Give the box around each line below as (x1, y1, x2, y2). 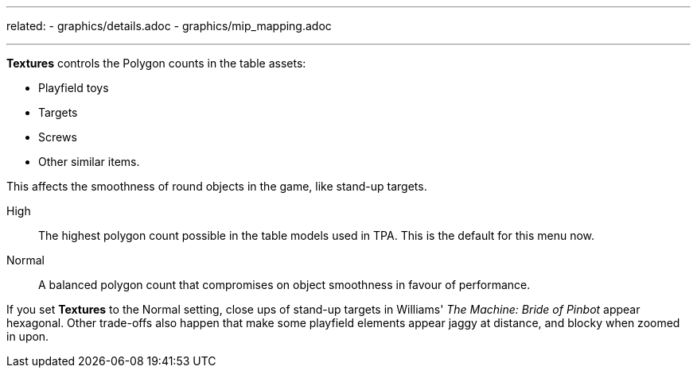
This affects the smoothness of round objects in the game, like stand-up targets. (6, 179, 427, 193)
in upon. (6, 330, 49, 343)
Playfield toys (38, 81, 109, 94)
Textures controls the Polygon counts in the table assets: (6, 56, 306, 70)
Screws (38, 130, 77, 144)
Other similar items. (38, 155, 140, 168)
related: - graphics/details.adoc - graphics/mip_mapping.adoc (6, 19, 332, 33)
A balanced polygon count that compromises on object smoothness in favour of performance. (38, 278, 531, 291)
